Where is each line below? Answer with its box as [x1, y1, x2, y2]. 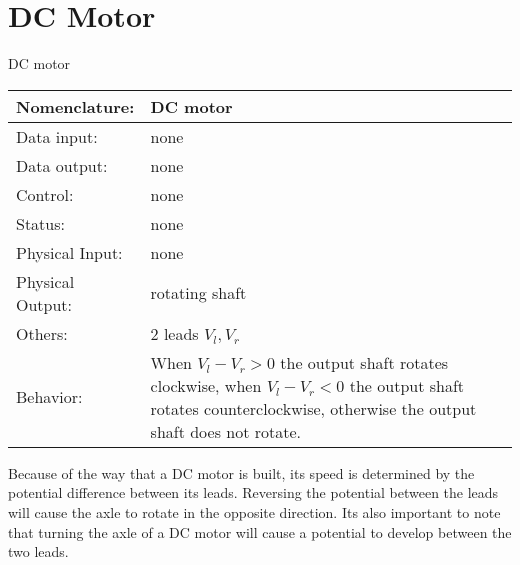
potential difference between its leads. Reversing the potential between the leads [8, 482, 499, 503]
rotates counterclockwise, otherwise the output [150, 396, 477, 420]
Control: [16, 182, 74, 206]
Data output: [16, 153, 108, 177]
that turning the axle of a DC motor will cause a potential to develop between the [8, 521, 512, 542]
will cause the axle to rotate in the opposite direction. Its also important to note [8, 501, 501, 522]
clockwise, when [150, 373, 262, 397]
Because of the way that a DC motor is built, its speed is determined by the [8, 462, 475, 483]
